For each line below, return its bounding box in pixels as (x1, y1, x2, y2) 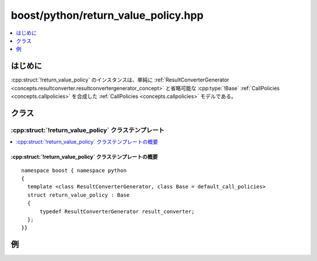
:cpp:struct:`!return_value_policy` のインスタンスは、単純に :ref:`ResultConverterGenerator (11, 76, 230, 83)
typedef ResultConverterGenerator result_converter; (39, 208, 195, 215)
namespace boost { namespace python (21, 167, 127, 174)
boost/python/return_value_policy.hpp (11, 9, 204, 22)
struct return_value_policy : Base (27, 191, 130, 198)
